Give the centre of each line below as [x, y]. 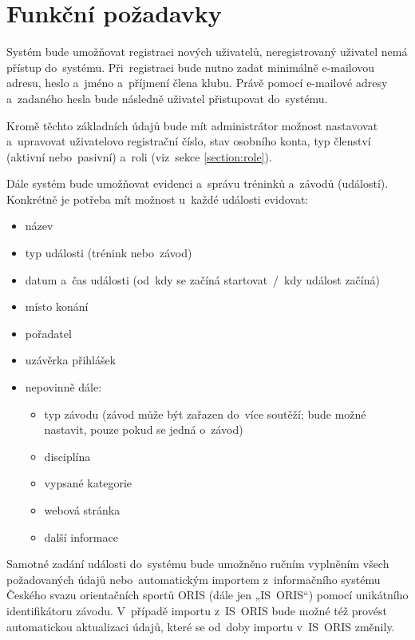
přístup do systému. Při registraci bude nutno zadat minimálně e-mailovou [191, 67]
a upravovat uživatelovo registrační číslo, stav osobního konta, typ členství [189, 141]
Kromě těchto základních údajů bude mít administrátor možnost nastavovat [192, 125]
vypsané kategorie [88, 483]
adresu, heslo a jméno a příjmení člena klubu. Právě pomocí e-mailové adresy [197, 83]
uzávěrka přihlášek [71, 360]
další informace [81, 537]
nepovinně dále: [63, 387]
